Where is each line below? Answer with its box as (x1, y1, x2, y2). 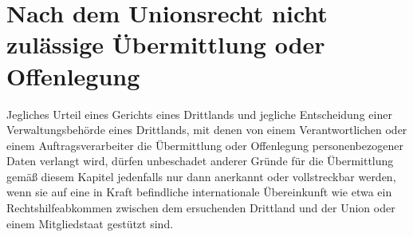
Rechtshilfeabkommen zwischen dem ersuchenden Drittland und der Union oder (6, 199, 395, 216)
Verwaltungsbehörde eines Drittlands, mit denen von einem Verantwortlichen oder (6, 121, 407, 138)
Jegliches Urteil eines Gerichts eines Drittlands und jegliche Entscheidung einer (6, 105, 392, 122)
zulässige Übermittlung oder (6, 28, 325, 61)
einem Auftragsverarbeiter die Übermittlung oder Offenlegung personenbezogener (6, 136, 403, 153)
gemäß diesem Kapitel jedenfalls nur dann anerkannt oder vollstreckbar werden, (6, 168, 396, 184)
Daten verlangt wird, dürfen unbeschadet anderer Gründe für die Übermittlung (6, 152, 394, 169)
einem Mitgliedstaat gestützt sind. (6, 215, 174, 231)
